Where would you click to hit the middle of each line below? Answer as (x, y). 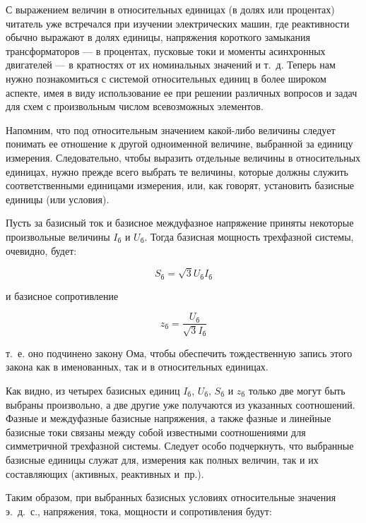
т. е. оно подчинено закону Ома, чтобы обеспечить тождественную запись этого (179, 353)
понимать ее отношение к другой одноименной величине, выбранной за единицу (179, 144)
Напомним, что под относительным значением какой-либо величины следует (171, 130)
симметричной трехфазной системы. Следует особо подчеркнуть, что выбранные (180, 446)
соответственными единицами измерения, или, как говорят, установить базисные (180, 185)
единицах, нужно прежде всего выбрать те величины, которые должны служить (177, 171)
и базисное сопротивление (62, 295)
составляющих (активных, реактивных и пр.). (105, 473)
